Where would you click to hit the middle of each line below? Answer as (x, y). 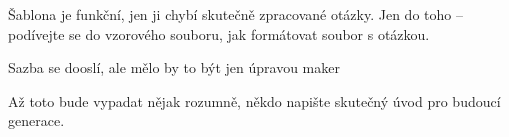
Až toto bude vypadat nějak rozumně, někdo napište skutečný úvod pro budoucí (254, 100)
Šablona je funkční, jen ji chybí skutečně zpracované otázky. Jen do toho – (235, 14)
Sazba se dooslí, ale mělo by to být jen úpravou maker (174, 67)
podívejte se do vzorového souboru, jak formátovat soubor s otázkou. (219, 33)
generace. (36, 120)
